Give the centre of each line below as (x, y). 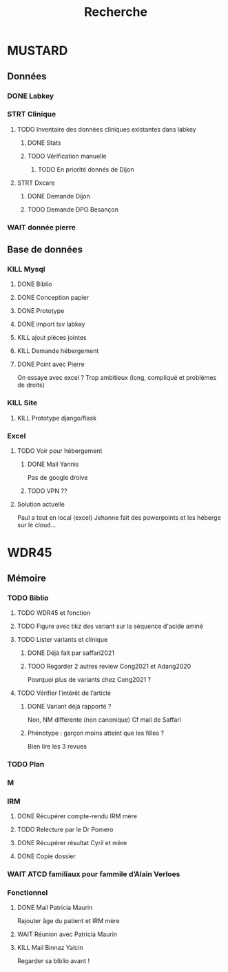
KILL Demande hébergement (58, 351)
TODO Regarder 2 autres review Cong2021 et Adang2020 (109, 666)
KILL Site (22, 403)
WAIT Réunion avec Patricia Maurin (67, 934)
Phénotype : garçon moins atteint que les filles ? (95, 733)
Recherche (116, 12)
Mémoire (27, 578)
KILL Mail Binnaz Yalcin (50, 948)
